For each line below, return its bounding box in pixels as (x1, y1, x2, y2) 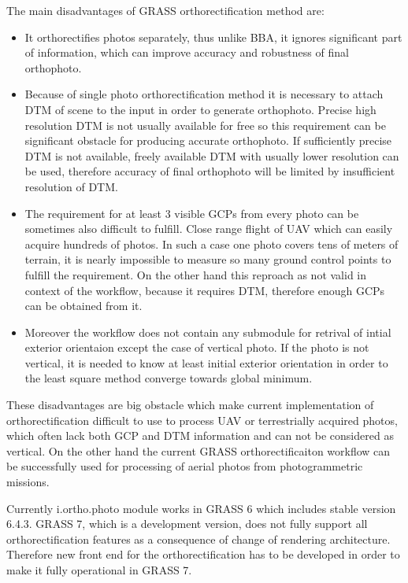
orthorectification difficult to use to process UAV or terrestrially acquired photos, (6, 411, 398, 428)
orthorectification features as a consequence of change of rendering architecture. (6, 530, 391, 547)
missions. (6, 474, 50, 490)
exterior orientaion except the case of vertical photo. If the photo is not (24, 339, 369, 356)
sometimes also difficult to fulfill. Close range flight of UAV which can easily (24, 220, 393, 237)
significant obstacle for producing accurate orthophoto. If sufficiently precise (24, 132, 392, 149)
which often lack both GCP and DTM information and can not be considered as (6, 427, 394, 444)
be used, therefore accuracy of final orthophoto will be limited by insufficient (24, 163, 395, 179)
